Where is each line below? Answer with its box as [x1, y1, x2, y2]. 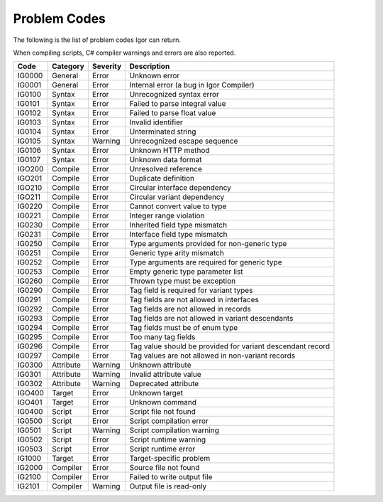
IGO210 [17, 183, 43, 193]
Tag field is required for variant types [129, 285, 253, 295]
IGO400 [17, 388, 44, 398]
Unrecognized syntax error [129, 90, 220, 100]
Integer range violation [129, 210, 205, 220]
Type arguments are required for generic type [129, 257, 282, 267]
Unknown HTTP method [129, 146, 210, 156]
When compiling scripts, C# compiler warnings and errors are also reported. [13, 48, 236, 57]
